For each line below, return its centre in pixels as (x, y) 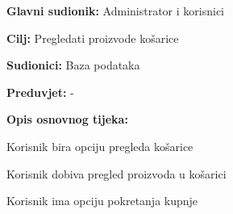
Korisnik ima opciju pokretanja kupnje (102, 201)
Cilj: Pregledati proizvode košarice (93, 38)
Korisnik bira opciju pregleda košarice (100, 146)
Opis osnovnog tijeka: (67, 119)
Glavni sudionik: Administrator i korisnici (115, 10)
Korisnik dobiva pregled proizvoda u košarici (116, 173)
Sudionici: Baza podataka (73, 65)
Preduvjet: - (40, 92)
